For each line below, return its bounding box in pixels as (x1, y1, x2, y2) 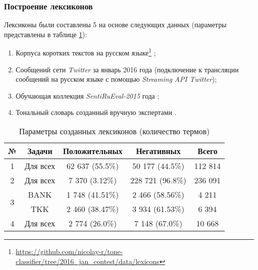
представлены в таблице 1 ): (4, 29, 87, 39)
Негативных (136, 145, 181, 157)
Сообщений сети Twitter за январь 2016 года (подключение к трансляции (15, 64, 239, 74)
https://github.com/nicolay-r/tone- (15, 246, 123, 257)
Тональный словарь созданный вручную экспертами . (15, 107, 177, 117)
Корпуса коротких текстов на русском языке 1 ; (15, 46, 156, 58)
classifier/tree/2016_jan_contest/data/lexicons (15, 256, 160, 266)
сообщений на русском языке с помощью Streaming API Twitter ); (15, 74, 217, 84)
